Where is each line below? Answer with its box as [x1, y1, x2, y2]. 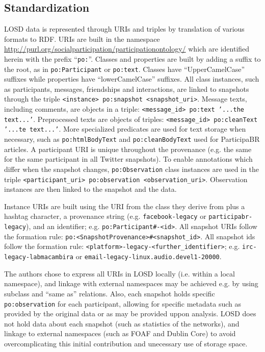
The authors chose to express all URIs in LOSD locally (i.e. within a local [4, 268, 235, 279]
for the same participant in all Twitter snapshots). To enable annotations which [4, 154, 253, 164]
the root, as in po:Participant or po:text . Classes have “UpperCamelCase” [4, 63, 245, 74]
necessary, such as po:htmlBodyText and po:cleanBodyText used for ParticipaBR [4, 134, 260, 144]
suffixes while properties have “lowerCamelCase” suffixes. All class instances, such [4, 73, 259, 84]
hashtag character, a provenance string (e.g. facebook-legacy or [4, 211, 206, 221]
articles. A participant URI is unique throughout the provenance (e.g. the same [4, 143, 252, 154]
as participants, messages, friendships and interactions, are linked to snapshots [4, 83, 249, 94]
